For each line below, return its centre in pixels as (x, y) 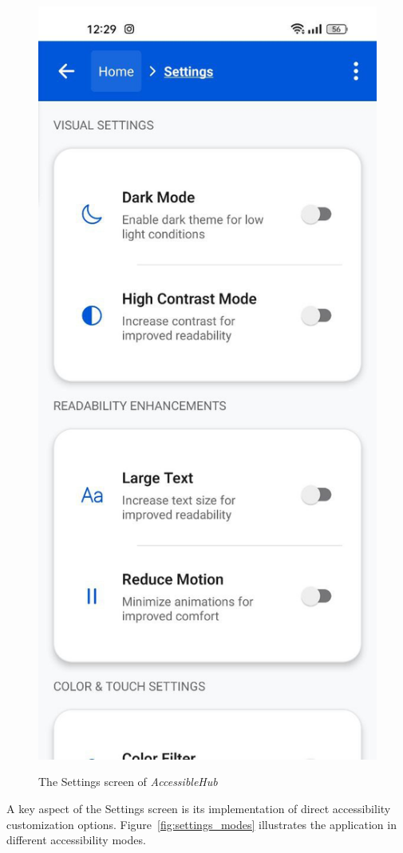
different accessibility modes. (76, 840)
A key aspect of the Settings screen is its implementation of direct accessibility (199, 809)
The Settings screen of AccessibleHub (128, 782)
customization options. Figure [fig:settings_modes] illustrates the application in (201, 824)
